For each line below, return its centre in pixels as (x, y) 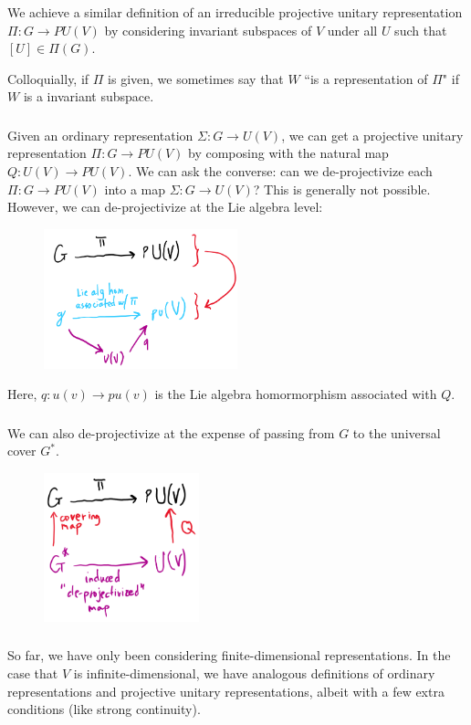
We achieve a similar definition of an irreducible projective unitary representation (235, 12)
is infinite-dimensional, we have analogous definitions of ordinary (254, 673)
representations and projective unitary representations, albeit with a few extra (226, 691)
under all (352, 30)
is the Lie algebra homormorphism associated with (296, 394)
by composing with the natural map (288, 153)
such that (421, 30)
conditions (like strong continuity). (104, 709)
